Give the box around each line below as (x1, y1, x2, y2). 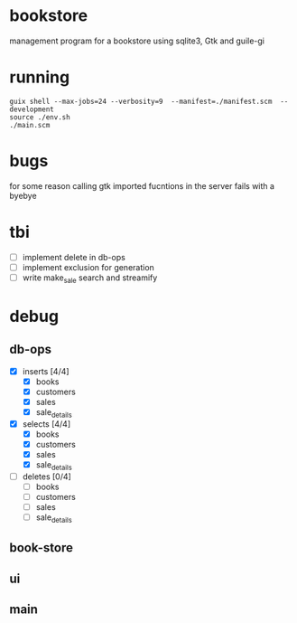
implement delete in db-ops (22, 251, 126, 262)
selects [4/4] (22, 418, 70, 429)
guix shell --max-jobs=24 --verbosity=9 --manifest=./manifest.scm (9, 97, 273, 106)
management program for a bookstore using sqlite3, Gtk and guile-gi (9, 35, 265, 46)
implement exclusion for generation (22, 261, 155, 272)
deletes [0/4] (22, 471, 72, 482)
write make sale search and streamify (22, 272, 158, 285)
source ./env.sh (9, 112, 70, 122)
